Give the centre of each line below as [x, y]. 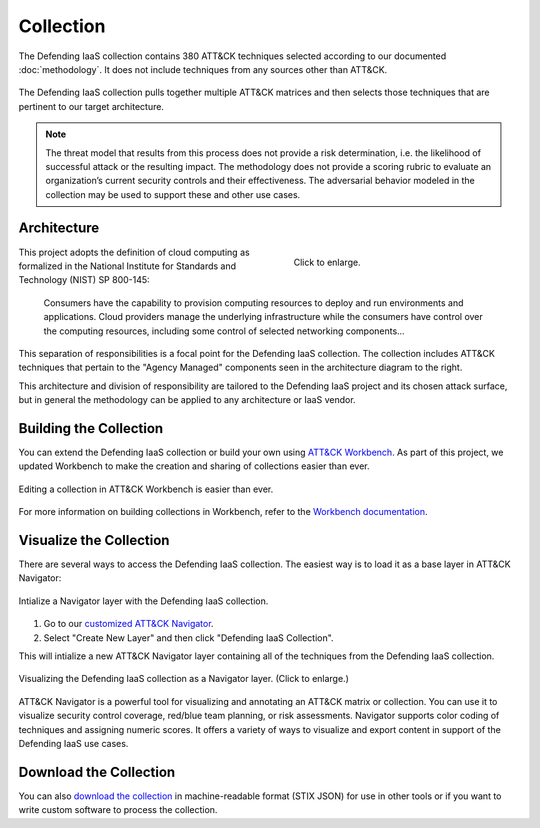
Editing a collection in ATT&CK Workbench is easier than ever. [146, 489]
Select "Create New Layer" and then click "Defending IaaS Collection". [188, 637]
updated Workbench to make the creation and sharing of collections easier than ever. [194, 466]
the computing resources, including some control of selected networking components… [224, 331]
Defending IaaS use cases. [73, 743]
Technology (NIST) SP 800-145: [84, 280]
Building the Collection [91, 428]
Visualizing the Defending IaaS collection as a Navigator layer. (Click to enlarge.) [184, 679]
